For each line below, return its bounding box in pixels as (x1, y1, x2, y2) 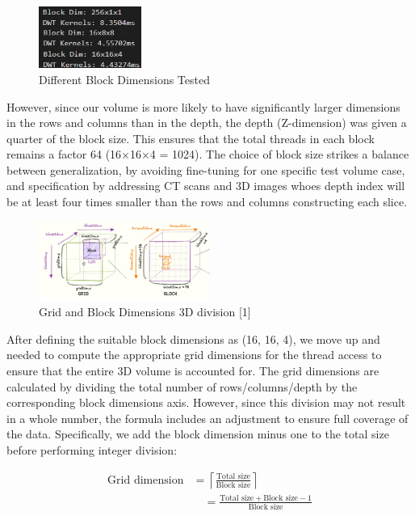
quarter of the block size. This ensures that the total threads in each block (6, 129, 375, 146)
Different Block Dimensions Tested (39, 70, 210, 87)
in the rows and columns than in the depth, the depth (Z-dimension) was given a (6, 114, 407, 131)
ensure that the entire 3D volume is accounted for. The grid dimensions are (6, 362, 379, 379)
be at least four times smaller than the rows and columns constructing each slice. (6, 193, 408, 210)
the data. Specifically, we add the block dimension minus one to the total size (6, 425, 389, 442)
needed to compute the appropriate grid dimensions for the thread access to (6, 346, 382, 363)
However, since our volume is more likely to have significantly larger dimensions (6, 98, 400, 115)
